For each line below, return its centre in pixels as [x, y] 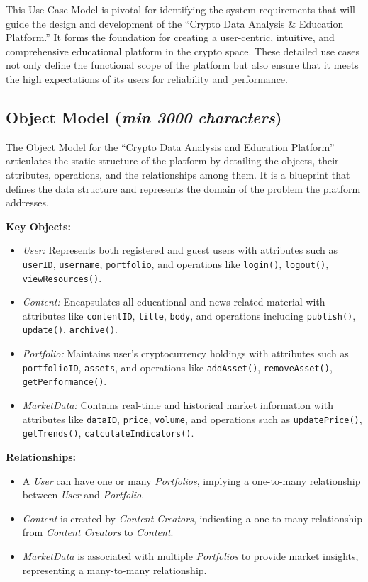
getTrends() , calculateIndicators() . [108, 433]
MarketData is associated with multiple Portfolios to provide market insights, [190, 555]
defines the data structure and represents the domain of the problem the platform [183, 188]
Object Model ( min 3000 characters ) [144, 117]
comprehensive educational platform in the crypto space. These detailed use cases [183, 51]
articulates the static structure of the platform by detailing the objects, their [172, 161]
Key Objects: [38, 226]
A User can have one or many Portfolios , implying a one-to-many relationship [191, 480]
